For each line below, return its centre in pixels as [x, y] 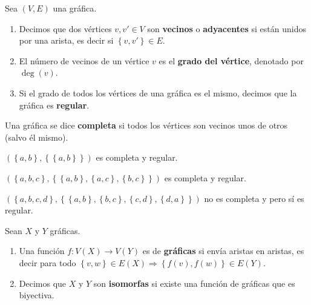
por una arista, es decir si [66, 40]
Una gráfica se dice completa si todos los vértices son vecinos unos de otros [146, 125]
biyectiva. [37, 295]
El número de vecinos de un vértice [84, 60]
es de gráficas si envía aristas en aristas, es [223, 251]
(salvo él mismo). [37, 137]
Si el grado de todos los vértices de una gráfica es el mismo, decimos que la [158, 92]
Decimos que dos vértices [65, 28]
